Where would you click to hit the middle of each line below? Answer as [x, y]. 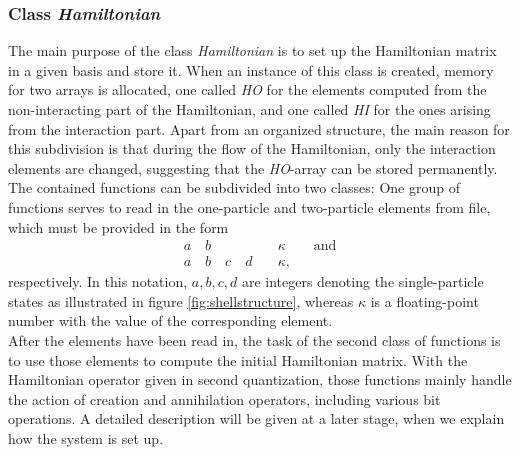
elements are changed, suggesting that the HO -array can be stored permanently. [253, 167]
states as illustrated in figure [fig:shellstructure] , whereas [181, 300]
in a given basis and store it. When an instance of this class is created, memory [251, 69]
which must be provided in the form [118, 226]
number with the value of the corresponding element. [170, 320]
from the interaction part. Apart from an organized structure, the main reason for [259, 128]
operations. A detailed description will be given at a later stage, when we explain [256, 418]
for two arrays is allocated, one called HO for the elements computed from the [247, 89]
